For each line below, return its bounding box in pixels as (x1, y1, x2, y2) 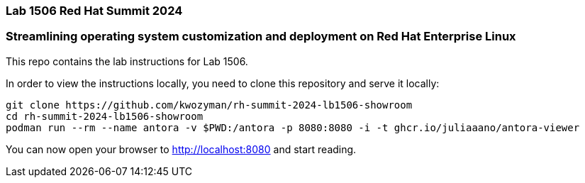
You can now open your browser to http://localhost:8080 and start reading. (6, 143, 357, 155)
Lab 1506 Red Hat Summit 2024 (6, 4, 183, 18)
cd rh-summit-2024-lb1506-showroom (6, 110, 204, 122)
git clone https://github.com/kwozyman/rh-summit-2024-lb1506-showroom (6, 99, 413, 111)
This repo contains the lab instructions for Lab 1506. (6, 55, 248, 67)
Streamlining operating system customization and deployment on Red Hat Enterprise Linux (6, 29, 516, 44)
